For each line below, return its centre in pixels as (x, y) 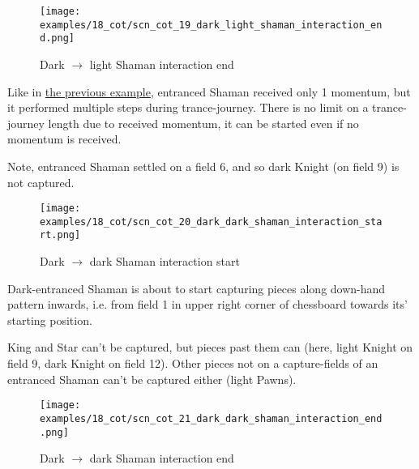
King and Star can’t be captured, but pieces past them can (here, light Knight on (210, 347)
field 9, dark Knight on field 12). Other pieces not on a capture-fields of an (193, 363)
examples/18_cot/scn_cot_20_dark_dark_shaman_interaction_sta (211, 222)
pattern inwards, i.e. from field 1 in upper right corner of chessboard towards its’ (207, 304)
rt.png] (60, 235)
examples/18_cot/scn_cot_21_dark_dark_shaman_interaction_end (211, 418)
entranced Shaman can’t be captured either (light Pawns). (152, 379)
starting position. (50, 320)
